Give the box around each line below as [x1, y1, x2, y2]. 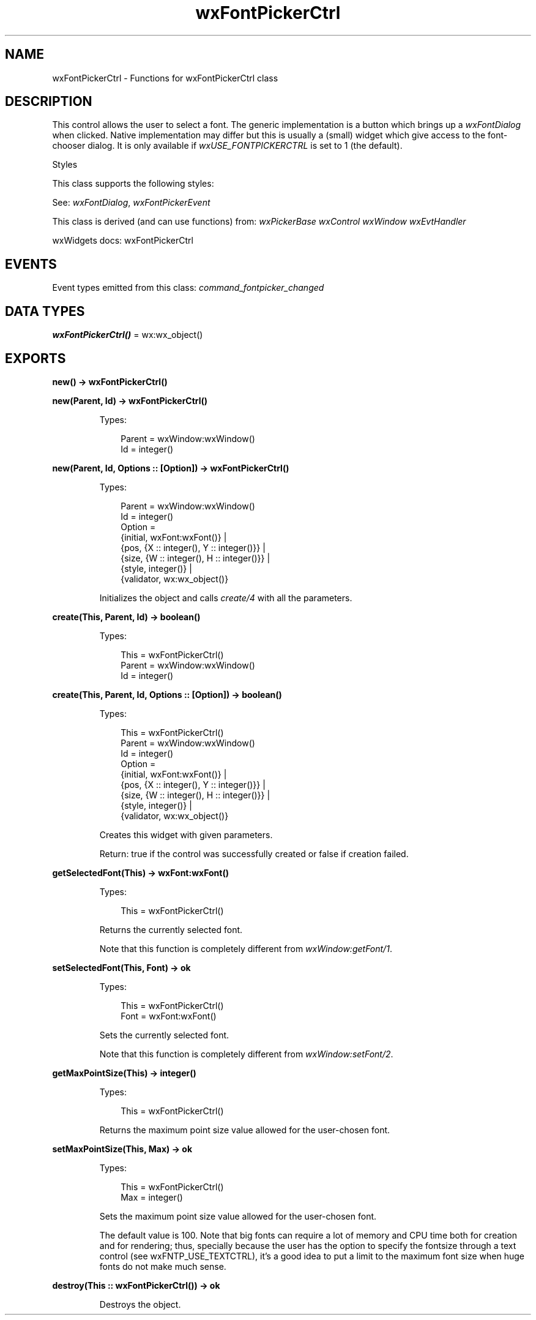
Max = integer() [121, 1191, 183, 1202]
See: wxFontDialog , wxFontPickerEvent [52, 197, 210, 208]
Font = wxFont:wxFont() [121, 1010, 217, 1021]
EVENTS [5, 256, 57, 272]
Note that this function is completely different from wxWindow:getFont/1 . [99, 943, 392, 954]
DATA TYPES [5, 303, 85, 319]
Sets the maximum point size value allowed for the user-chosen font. [99, 1210, 377, 1221]
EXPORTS [5, 350, 66, 366]
